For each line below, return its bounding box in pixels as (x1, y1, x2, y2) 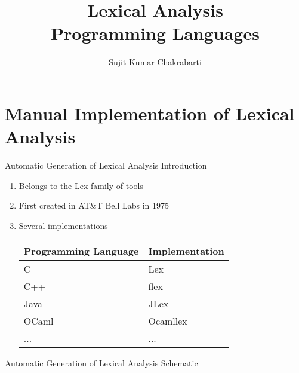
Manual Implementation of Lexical (5, 100, 295, 125)
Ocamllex (148, 314, 187, 328)
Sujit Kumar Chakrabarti (109, 56, 202, 68)
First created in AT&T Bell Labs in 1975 (19, 199, 169, 212)
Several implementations (19, 219, 108, 231)
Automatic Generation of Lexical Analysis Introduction (5, 159, 207, 172)
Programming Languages (51, 21, 260, 45)
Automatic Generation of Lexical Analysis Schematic (5, 357, 198, 369)
